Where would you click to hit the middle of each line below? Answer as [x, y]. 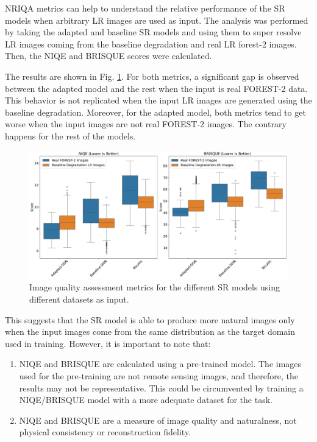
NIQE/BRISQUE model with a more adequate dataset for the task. [146, 400]
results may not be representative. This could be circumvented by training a [161, 388]
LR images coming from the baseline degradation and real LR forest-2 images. [151, 44]
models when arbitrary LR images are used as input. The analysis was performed [157, 20]
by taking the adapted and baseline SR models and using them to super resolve [153, 32]
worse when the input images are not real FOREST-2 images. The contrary [146, 124]
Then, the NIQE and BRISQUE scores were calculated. [109, 56]
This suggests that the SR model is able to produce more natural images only [150, 319]
